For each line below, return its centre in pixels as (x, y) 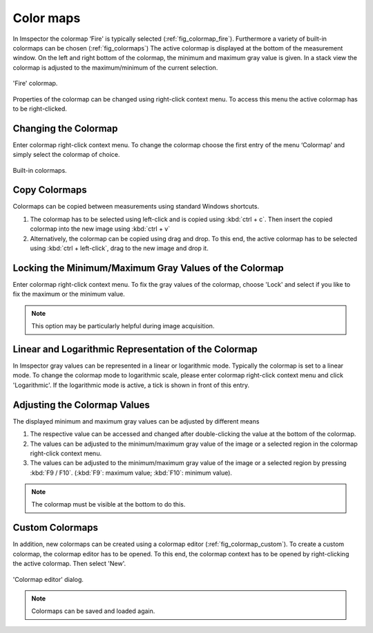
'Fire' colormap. (35, 84)
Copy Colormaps (50, 190)
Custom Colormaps (55, 528)
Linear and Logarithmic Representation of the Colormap (135, 349)
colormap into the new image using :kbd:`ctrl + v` (100, 229)
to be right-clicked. (40, 108)
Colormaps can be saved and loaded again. (93, 611)
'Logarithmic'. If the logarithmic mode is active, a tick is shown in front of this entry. (131, 385)
